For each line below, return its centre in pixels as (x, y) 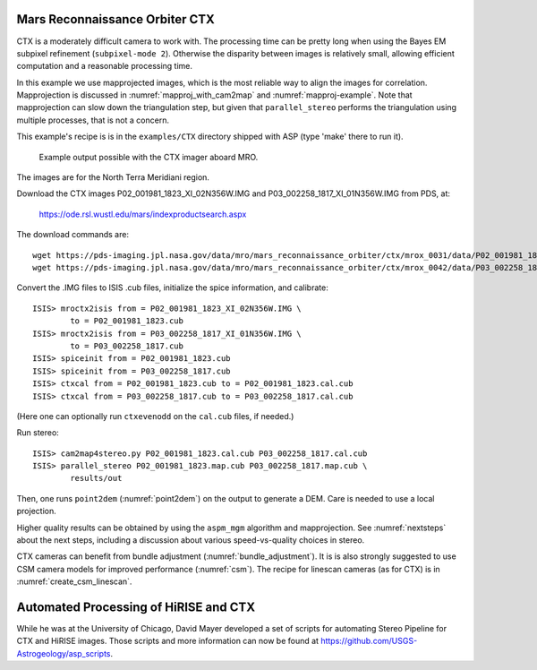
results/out (96, 478)
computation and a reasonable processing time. (104, 66)
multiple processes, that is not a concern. (93, 120)
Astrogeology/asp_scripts (64, 653)
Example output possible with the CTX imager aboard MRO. (149, 157)
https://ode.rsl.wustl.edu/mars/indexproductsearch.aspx (143, 214)
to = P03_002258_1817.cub (127, 346)
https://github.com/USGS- (369, 641)
